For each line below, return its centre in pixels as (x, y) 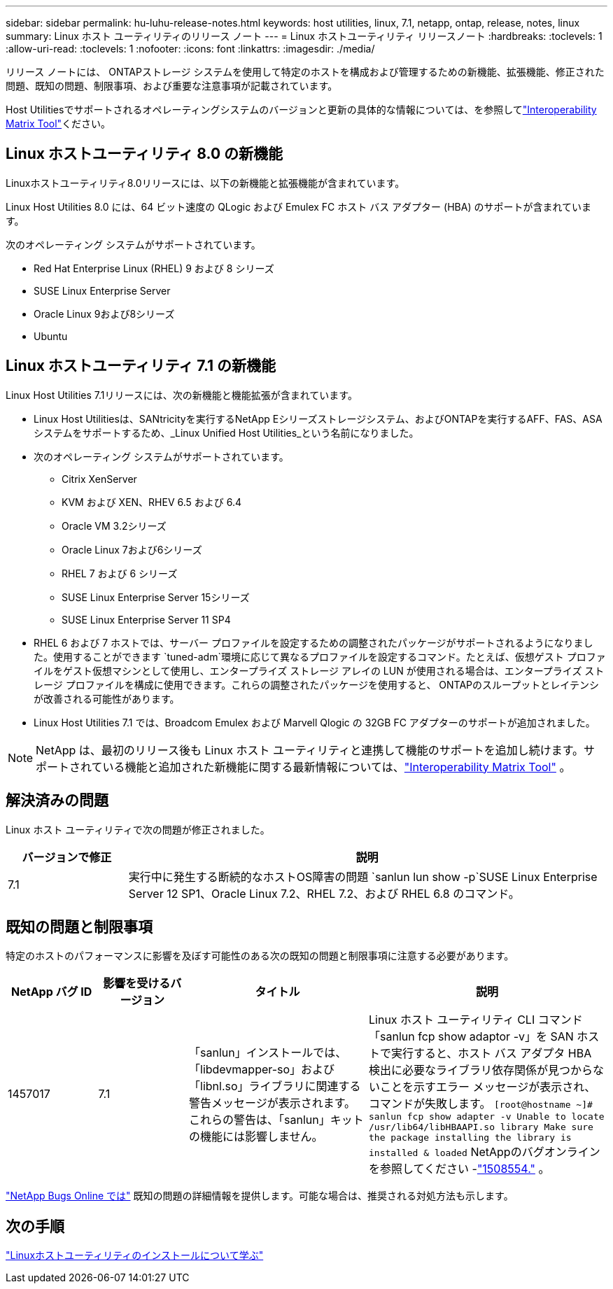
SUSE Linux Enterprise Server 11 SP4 (146, 619)
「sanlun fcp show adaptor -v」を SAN (471, 1037)
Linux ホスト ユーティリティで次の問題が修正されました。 (138, 829)
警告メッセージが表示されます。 (273, 1103)
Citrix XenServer (99, 479)
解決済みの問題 (57, 801)
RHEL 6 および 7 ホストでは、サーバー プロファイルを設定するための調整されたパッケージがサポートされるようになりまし (313, 642)
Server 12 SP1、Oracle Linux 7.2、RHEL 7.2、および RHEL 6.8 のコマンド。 (324, 893)
